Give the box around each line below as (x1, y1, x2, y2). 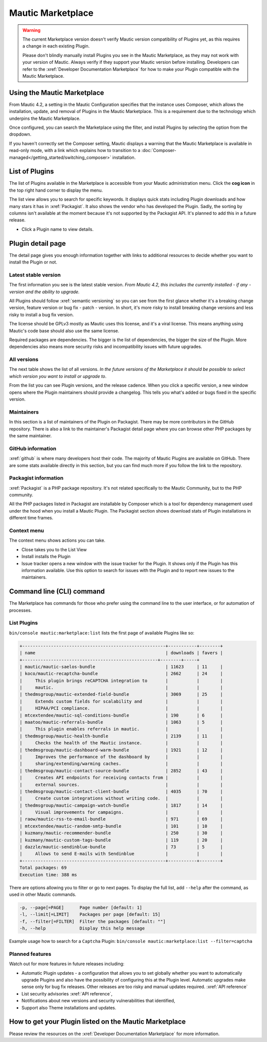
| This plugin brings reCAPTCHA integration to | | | (19, 677, 223, 683)
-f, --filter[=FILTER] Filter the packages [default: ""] (19, 919, 166, 924)
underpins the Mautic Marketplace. (9, 115, 81, 121)
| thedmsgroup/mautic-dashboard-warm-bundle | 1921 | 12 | (19, 747, 223, 753)
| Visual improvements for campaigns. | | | (19, 810, 223, 815)
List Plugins (9, 620, 38, 626)
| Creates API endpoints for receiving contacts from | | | (19, 775, 223, 781)
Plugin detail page (9, 239, 66, 248)
